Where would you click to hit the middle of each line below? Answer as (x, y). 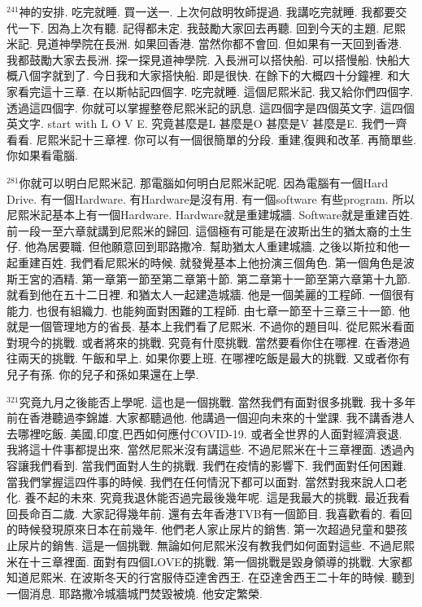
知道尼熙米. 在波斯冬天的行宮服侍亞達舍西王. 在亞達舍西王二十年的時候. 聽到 (211, 577)
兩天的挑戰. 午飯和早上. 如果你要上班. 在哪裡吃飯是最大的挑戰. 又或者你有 (214, 358)
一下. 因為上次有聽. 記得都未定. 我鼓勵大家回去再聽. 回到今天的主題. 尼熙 (211, 27)
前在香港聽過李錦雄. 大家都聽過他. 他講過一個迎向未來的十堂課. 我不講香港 (205, 418)
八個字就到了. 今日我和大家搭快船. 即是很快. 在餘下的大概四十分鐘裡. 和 (208, 75)
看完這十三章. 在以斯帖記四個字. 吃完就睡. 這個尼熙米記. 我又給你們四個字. (215, 91)
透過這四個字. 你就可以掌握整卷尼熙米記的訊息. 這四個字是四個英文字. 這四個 (211, 107)
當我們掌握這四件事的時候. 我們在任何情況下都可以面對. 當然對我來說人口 (202, 481)
